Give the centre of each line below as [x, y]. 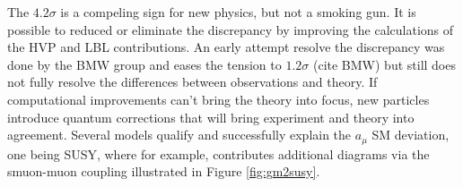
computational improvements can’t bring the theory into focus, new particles [218, 99]
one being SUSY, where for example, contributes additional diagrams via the [218, 153]
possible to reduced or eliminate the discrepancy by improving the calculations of [231, 29]
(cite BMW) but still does [384, 64]
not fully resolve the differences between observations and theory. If [192, 82]
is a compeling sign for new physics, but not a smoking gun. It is [238, 12]
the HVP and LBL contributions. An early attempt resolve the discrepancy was [226, 47]
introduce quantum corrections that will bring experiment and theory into [211, 117]
